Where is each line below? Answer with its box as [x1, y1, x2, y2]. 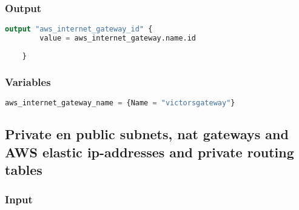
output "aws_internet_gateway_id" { [5, 25, 153, 34]
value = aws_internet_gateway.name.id [39, 34, 197, 43]
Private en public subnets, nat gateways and [5, 125, 289, 143]
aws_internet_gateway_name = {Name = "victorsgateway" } [5, 98, 235, 107]
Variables [5, 74, 51, 89]
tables [5, 160, 42, 179]
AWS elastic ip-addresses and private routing [5, 142, 294, 161]
